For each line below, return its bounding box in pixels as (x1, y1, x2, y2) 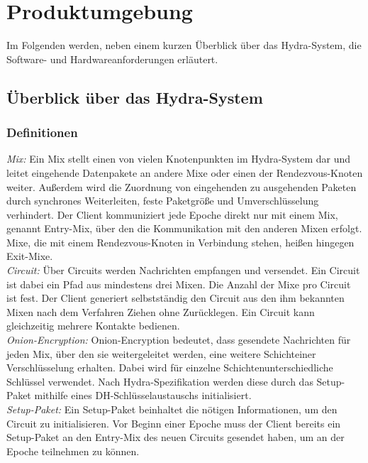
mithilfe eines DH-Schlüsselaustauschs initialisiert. (34, 388, 252, 403)
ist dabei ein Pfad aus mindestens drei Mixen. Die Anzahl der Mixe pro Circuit (6, 276, 351, 291)
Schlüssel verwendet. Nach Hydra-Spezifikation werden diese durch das (6, 374, 313, 388)
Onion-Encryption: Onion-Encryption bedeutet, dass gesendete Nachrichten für (6, 332, 351, 347)
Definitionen (6, 124, 78, 141)
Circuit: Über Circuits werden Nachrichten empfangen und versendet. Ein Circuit (6, 263, 360, 278)
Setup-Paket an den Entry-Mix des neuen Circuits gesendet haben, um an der (6, 430, 345, 445)
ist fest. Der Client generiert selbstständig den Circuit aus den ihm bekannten (6, 290, 345, 305)
